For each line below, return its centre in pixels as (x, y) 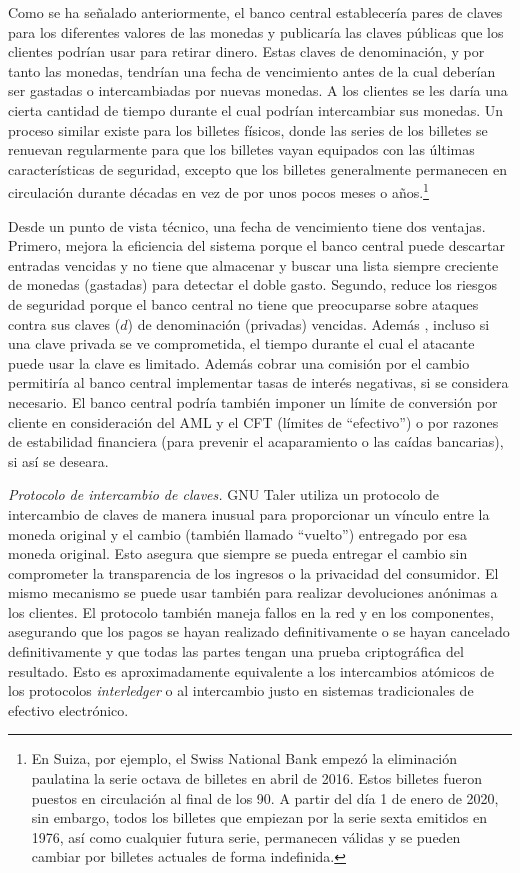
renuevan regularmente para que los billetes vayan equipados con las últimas (241, 149)
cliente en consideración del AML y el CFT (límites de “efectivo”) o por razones (253, 421)
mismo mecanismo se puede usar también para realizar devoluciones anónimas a (253, 592)
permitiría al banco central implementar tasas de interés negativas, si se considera (258, 382)
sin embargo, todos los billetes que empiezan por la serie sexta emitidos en (259, 817)
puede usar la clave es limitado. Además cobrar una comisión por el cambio (239, 362)
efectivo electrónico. (68, 709)
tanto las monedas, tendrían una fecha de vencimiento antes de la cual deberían (252, 70)
